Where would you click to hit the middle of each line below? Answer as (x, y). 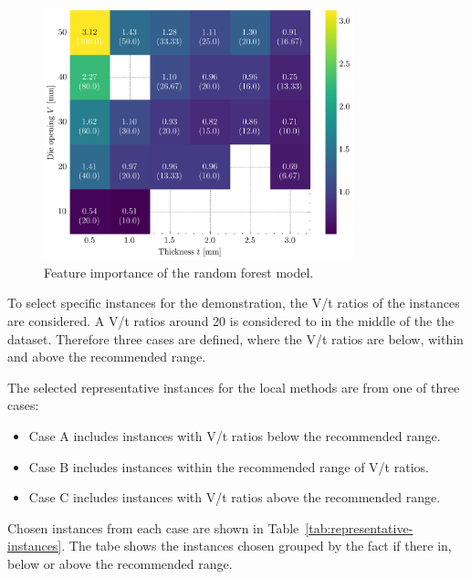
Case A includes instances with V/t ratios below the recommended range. (235, 436)
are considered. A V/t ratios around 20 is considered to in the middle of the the (231, 321)
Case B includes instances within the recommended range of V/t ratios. (229, 466)
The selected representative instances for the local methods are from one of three (234, 387)
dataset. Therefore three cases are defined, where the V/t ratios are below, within (235, 338)
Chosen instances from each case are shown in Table (153, 527)
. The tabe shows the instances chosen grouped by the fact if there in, (256, 546)
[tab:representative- (359, 527)
